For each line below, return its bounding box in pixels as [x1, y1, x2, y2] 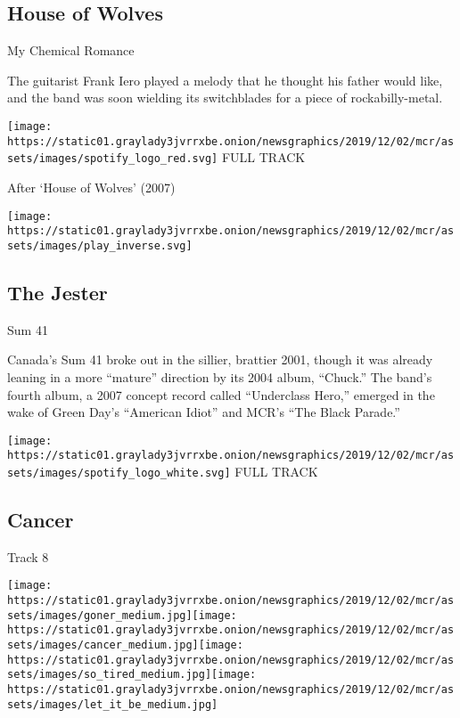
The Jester [7, 278, 108, 306]
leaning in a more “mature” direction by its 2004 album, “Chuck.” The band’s [7, 367, 432, 386]
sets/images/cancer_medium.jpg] [7, 639, 199, 652]
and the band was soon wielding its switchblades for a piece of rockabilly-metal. [7, 88, 443, 107]
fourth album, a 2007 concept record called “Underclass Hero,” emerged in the [7, 385, 435, 404]
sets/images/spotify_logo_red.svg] [7, 152, 218, 166]
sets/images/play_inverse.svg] [7, 239, 193, 252]
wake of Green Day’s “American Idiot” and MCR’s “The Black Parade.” [7, 403, 400, 421]
